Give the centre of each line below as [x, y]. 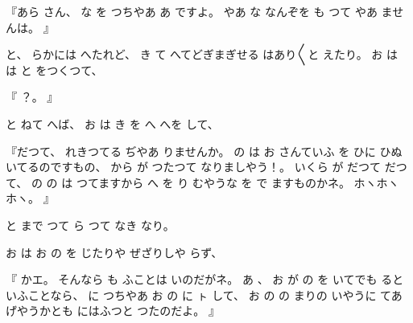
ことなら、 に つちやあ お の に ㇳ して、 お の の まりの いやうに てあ [215, 294]
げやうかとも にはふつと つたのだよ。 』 [113, 311]
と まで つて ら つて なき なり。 [90, 225]
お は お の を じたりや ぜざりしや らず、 [114, 252]
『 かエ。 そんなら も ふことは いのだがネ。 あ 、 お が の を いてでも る [199, 279]
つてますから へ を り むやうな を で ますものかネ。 [213, 182]
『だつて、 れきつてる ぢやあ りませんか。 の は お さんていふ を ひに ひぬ [204, 151]
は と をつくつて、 [54, 70]
